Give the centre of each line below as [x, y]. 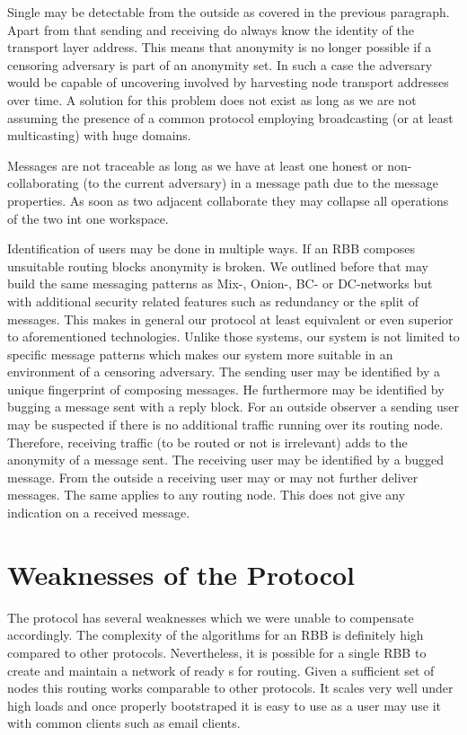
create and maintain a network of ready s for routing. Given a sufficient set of [221, 670]
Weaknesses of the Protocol [181, 574]
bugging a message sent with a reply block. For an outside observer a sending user [233, 407]
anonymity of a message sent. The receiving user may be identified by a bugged [226, 460]
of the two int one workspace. [88, 218]
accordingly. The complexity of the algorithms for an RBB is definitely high [216, 635]
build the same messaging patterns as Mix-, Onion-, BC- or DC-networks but [220, 283]
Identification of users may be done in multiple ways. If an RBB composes [211, 248]
